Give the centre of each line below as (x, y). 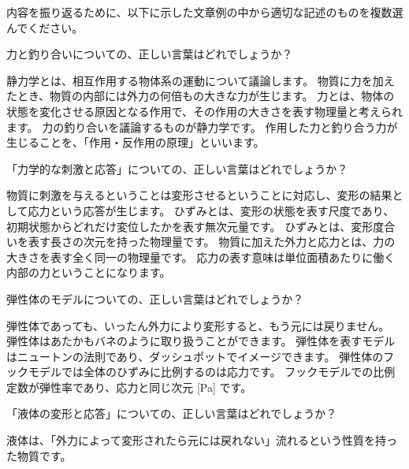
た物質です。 (39, 455)
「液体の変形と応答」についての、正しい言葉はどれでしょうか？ (172, 413)
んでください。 (45, 27)
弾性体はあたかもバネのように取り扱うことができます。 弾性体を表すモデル (201, 341)
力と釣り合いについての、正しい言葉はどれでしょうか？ (150, 54)
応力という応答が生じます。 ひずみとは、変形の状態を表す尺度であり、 (211, 210)
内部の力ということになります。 (89, 272)
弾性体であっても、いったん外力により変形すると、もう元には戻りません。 (198, 325)
